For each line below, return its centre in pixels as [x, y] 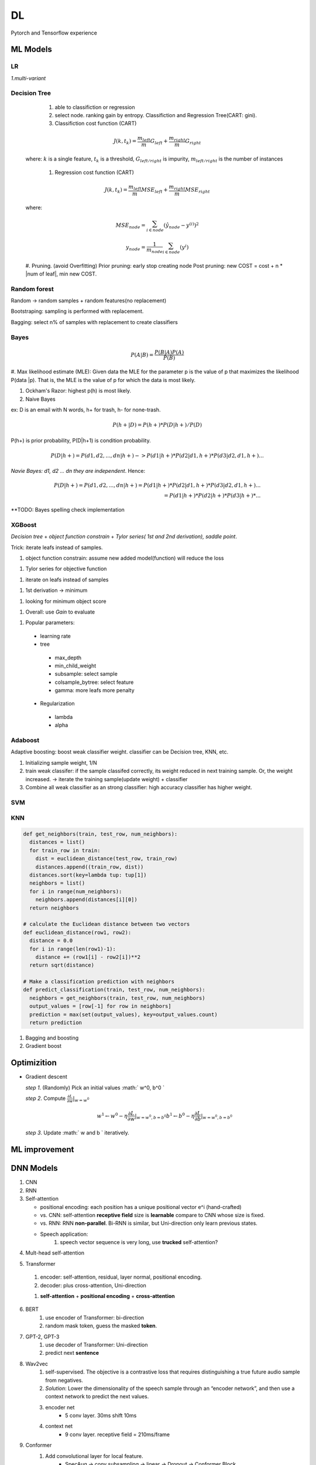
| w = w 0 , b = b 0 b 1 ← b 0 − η [165, 1116]
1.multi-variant [28, 78]
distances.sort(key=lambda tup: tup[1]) [88, 875]
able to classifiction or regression [95, 107]
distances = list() [57, 842]
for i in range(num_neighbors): [76, 891]
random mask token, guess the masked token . [101, 1326]
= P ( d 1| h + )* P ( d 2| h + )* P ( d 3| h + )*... [212, 496]
